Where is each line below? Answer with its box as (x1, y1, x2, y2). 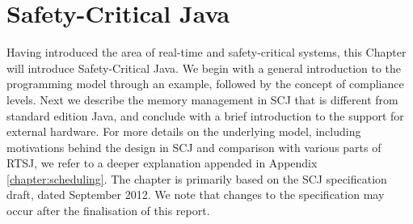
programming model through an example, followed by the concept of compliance (6, 75, 404, 92)
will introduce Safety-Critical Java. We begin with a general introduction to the (6, 59, 402, 76)
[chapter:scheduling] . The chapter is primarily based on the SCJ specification (6, 170, 387, 187)
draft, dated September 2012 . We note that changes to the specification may (6, 186, 385, 203)
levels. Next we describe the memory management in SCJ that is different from (6, 91, 398, 108)
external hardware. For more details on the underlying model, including (6, 123, 361, 140)
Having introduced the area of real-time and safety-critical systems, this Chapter (6, 44, 407, 61)
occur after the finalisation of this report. (6, 202, 210, 219)
